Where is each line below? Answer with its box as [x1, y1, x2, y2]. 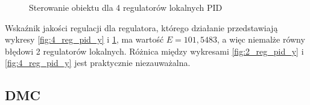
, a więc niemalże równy [217, 33, 305, 46]
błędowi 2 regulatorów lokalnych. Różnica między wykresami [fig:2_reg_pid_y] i [5, 44, 304, 57]
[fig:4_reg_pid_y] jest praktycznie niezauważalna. [5, 56, 191, 69]
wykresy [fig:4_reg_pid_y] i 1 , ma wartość [5, 33, 164, 46]
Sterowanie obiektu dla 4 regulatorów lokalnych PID [29, 1, 223, 13]
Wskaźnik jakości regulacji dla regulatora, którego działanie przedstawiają [5, 21, 278, 34]
